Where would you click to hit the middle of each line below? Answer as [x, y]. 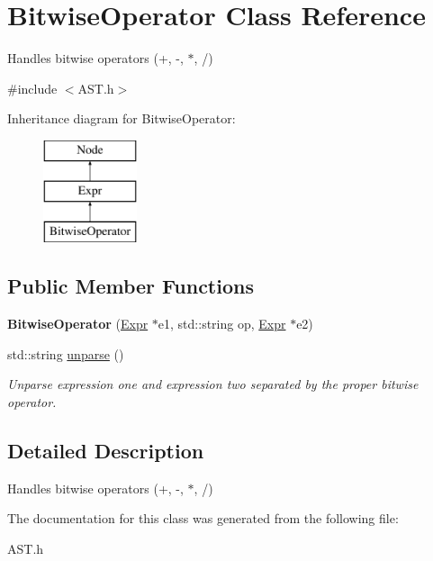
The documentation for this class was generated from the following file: [203, 518]
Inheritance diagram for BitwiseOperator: [122, 118]
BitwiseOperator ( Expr [78, 324]
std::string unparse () [66, 353]
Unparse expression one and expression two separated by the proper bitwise [213, 384]
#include [32, 88]
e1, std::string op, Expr [222, 324]
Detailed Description [106, 450]
